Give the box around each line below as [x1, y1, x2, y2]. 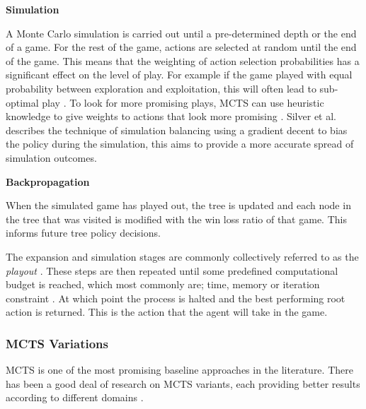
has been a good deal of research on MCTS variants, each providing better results [6, 376, 360, 391]
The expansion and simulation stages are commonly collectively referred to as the [6, 249, 359, 263]
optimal [6, 95, 39, 109]
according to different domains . [6, 390, 144, 405]
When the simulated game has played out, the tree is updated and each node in [6, 198, 351, 213]
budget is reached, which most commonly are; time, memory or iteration [6, 277, 320, 292]
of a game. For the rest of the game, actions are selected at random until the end [6, 40, 357, 54]
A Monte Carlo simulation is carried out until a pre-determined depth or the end [6, 25, 357, 40]
